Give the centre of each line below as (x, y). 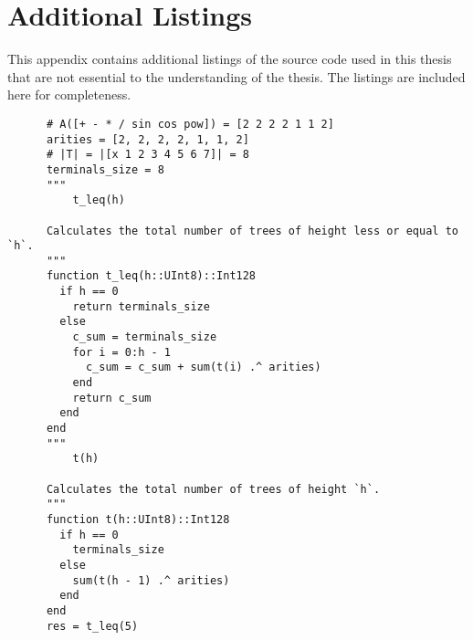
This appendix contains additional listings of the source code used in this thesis (230, 59)
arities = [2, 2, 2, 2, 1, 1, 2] (147, 139)
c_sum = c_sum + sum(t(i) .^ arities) (203, 367)
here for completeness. (69, 94)
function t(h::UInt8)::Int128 (138, 519)
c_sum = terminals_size (145, 337)
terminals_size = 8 (105, 169)
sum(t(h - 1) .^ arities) (151, 580)
